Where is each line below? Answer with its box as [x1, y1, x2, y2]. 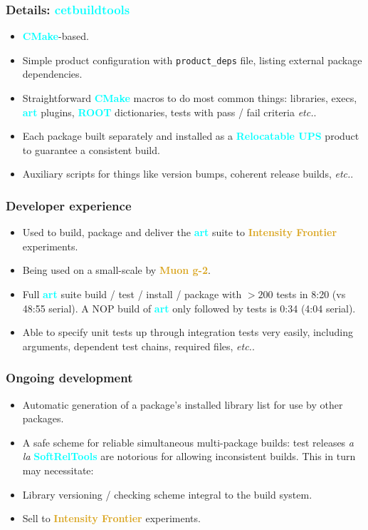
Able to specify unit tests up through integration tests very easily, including [22, 325, 353, 340]
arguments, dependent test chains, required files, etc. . [22, 338, 255, 353]
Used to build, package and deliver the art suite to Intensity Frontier [22, 225, 337, 240]
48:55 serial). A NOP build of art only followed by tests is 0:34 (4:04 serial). [22, 300, 356, 315]
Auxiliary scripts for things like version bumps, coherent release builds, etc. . [22, 166, 354, 181]
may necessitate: [22, 463, 94, 477]
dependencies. [22, 66, 83, 81]
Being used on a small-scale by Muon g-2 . [22, 263, 211, 277]
